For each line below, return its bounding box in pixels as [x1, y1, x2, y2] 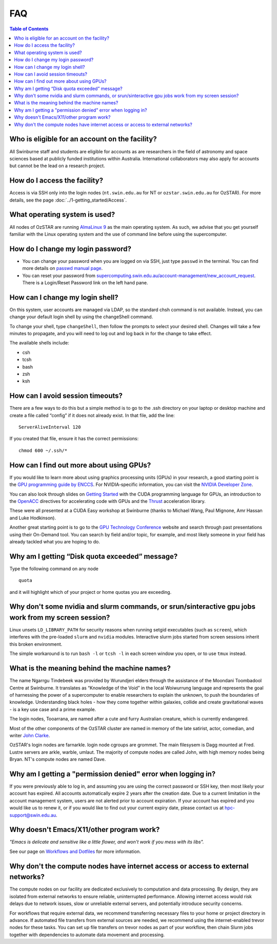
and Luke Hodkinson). [9, 515, 56, 521]
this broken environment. [9, 641, 63, 647]
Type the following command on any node [9, 566, 98, 572]
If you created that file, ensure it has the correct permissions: [9, 435, 139, 442]
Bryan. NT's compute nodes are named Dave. [9, 756, 106, 763]
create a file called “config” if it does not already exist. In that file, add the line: [9, 412, 175, 419]
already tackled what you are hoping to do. [9, 538, 100, 544]
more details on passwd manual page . [22, 265, 103, 271]
